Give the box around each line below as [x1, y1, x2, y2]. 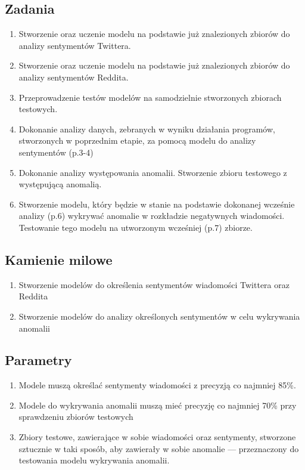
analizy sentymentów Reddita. [18, 70, 129, 83]
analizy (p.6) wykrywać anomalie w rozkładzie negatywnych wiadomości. [18, 209, 285, 222]
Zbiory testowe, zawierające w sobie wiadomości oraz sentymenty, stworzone [18, 431, 296, 443]
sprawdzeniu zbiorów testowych [18, 410, 133, 423]
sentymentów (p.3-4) [18, 146, 94, 158]
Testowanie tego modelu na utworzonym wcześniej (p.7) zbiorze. [18, 221, 253, 233]
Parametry [5, 351, 72, 369]
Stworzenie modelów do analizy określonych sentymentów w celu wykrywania [18, 310, 300, 322]
